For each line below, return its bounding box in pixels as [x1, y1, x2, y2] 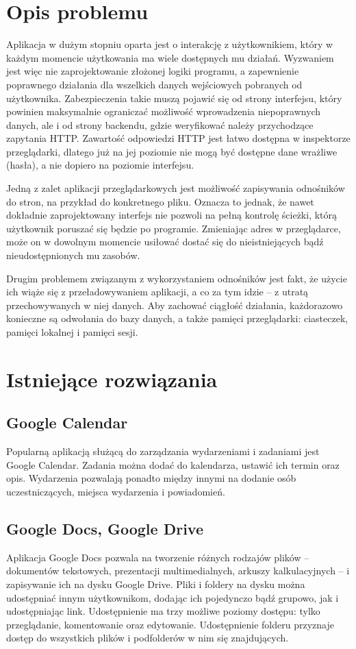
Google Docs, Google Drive [6, 517, 203, 539]
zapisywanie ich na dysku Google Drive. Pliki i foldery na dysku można [6, 576, 305, 591]
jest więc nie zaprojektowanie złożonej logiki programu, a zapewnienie [6, 64, 299, 78]
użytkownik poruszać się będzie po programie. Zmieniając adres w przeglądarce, [6, 221, 341, 235]
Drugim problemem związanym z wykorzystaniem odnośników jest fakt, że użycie [6, 271, 347, 285]
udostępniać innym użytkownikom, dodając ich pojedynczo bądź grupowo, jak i [6, 590, 339, 604]
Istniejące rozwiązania [6, 365, 218, 393]
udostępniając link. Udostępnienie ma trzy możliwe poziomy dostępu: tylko [6, 604, 320, 618]
